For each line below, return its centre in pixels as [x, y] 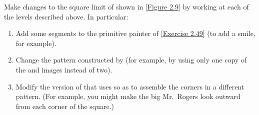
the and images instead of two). [64, 69]
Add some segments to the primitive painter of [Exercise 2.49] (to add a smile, [135, 33]
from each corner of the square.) [65, 106]
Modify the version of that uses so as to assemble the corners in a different [130, 86]
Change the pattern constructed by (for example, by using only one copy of [131, 60]
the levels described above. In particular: [66, 16]
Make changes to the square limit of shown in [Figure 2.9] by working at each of [126, 6]
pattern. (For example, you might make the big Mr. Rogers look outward [128, 96]
